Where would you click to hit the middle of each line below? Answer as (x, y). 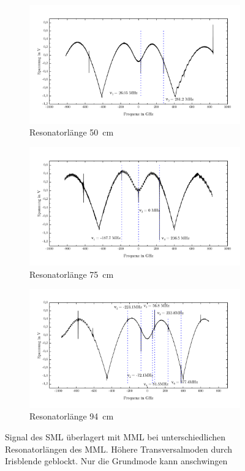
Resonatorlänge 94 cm (72, 416)
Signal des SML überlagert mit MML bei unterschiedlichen (115, 437)
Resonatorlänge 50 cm (72, 132)
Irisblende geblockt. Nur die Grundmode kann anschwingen (116, 461)
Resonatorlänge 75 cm (72, 274)
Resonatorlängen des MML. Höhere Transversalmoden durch (119, 449)
